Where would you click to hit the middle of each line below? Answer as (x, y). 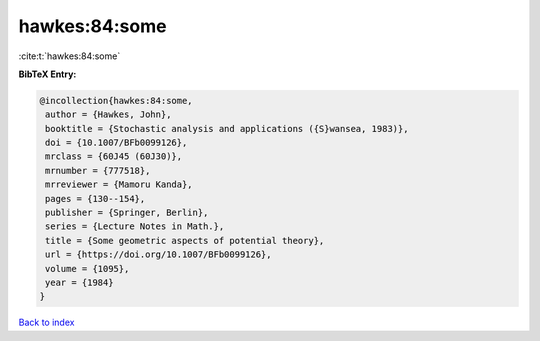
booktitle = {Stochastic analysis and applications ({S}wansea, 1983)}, (227, 128)
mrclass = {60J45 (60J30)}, (114, 156)
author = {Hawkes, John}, (108, 114)
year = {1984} (79, 282)
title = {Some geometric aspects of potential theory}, (185, 240)
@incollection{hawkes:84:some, (116, 100)
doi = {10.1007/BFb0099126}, (116, 143)
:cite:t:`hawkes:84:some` (69, 56)
